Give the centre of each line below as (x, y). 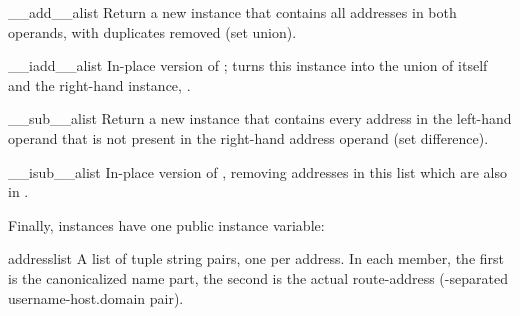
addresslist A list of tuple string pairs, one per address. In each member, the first (256, 258)
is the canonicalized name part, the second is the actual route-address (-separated (258, 277)
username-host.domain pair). (96, 297)
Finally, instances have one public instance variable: (166, 224)
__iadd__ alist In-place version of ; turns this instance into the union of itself (248, 65)
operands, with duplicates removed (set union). (152, 31)
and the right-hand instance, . (99, 84)
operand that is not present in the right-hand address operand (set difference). (248, 137)
